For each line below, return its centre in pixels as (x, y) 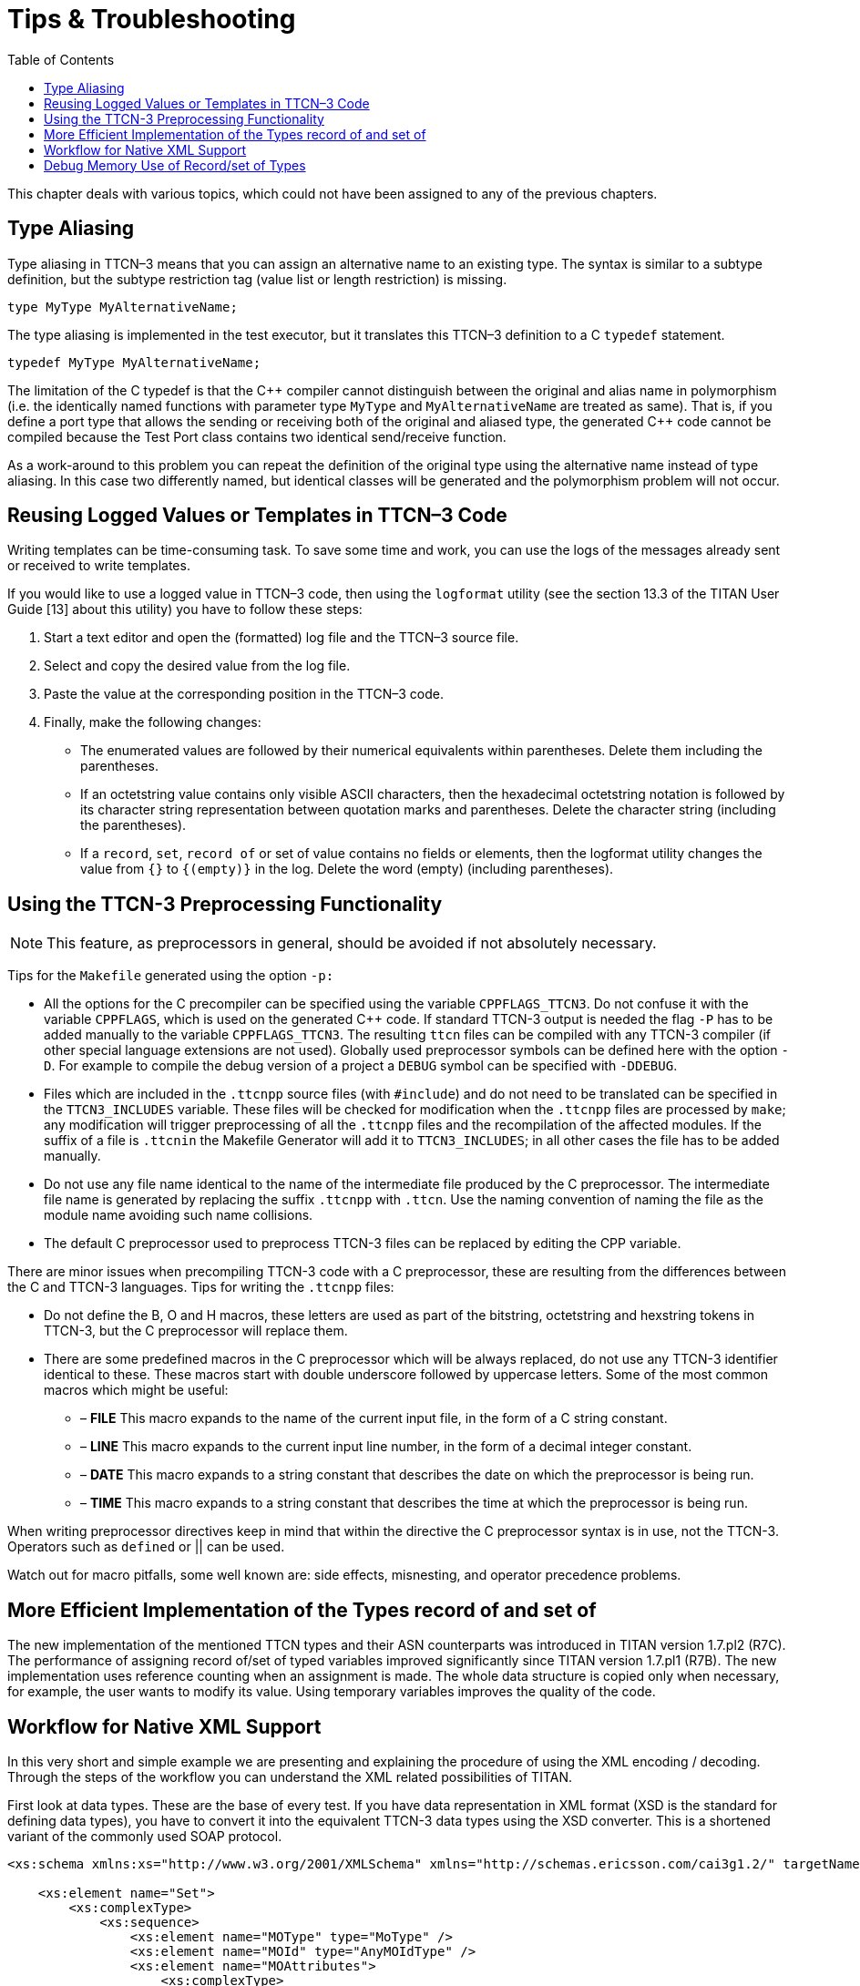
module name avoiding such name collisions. (179, 1215)
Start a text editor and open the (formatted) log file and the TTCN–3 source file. (282, 638)
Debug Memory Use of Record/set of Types (175, 165)
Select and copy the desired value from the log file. (197, 666)
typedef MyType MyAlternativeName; (134, 362)
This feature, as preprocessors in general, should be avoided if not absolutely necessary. (352, 943)
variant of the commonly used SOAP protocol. (145, 1836)
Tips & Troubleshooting (152, 19)
